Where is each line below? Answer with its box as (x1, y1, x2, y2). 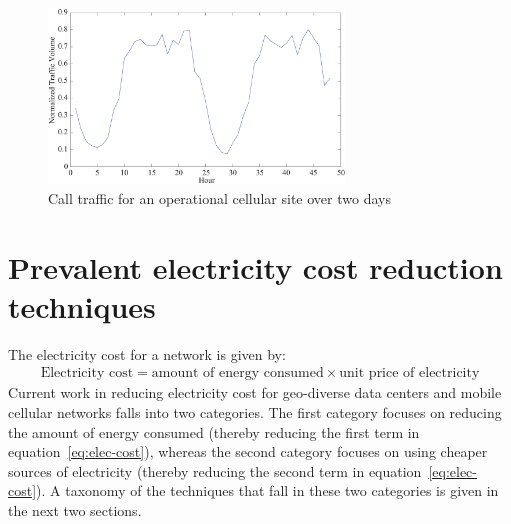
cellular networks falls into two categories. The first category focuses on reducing (8, 401, 502, 422)
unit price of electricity (339, 366, 480, 381)
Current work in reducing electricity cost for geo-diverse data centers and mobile (8, 382, 502, 403)
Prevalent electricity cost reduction (8, 246, 503, 287)
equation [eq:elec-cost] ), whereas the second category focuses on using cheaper (8, 441, 488, 462)
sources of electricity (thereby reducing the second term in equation (8, 460, 422, 481)
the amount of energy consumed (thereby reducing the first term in (8, 421, 420, 442)
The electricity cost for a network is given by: (8, 343, 286, 364)
